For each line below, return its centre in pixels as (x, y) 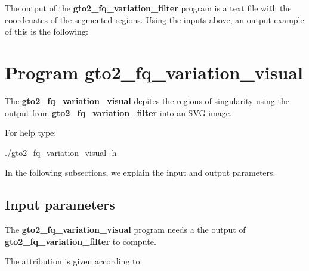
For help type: (31, 133)
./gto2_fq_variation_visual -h (61, 152)
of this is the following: (47, 31)
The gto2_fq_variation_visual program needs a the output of (125, 230)
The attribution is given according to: (74, 261)
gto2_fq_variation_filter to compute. (81, 241)
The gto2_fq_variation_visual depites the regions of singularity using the (147, 100)
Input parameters (60, 205)
